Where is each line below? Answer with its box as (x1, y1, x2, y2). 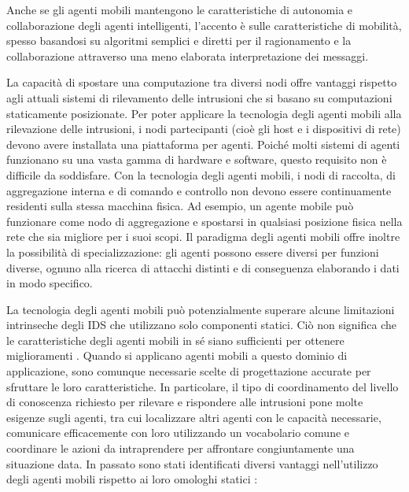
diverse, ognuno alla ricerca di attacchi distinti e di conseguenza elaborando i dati (6, 259, 400, 276)
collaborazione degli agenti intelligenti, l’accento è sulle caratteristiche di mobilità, (6, 17, 402, 33)
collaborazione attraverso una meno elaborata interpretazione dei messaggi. (6, 47, 369, 64)
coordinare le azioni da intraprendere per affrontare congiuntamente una (6, 440, 355, 457)
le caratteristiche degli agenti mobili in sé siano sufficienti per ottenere (6, 331, 345, 348)
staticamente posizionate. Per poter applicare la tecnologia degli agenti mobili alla (6, 105, 402, 121)
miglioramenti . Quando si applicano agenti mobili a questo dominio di (6, 347, 348, 364)
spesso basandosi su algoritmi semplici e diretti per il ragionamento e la (6, 32, 352, 49)
